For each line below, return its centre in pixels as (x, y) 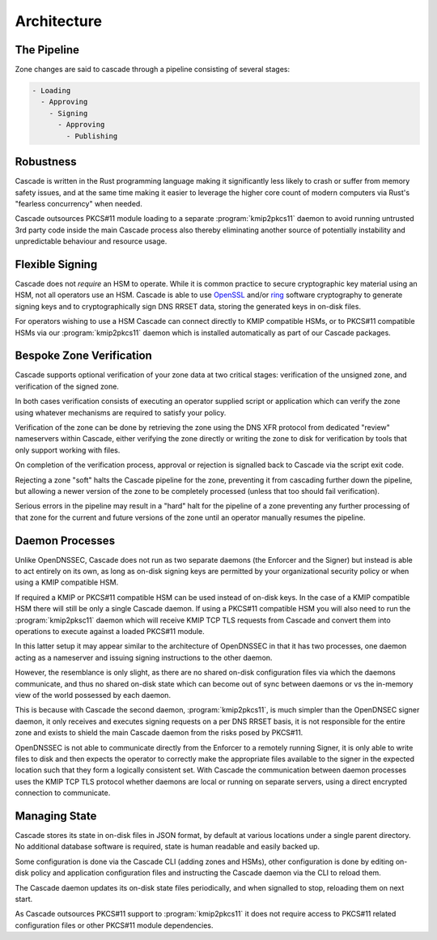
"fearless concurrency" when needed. (79, 203)
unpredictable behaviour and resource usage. (91, 241)
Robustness (46, 162)
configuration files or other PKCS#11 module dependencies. (114, 925)
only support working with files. (68, 450)
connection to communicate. (63, 793)
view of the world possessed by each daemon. (93, 695)
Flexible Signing (56, 264)
